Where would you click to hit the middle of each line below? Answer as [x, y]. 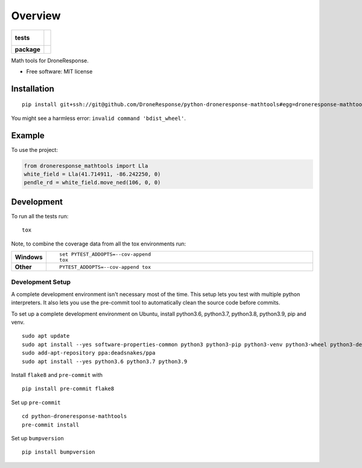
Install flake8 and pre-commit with [57, 375]
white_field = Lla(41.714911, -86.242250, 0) [92, 174]
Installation [33, 88]
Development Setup [41, 282]
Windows [29, 258]
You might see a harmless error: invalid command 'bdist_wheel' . [99, 118]
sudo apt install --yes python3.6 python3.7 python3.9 [105, 361]
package [27, 49]
